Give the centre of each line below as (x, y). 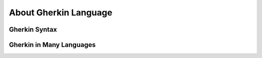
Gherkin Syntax (33, 29)
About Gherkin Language (61, 12)
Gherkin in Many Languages (52, 45)
